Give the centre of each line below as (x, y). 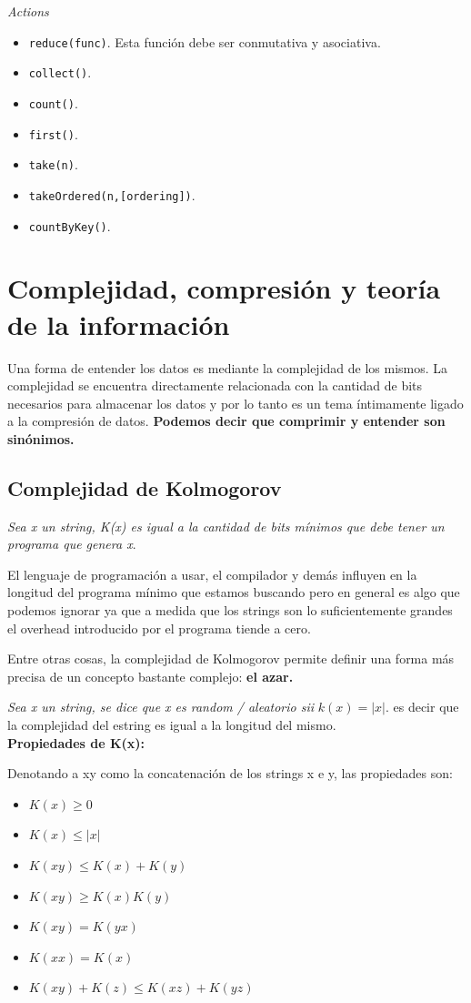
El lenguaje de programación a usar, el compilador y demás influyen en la (212, 574)
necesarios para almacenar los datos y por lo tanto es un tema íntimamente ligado (235, 403)
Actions (28, 11)
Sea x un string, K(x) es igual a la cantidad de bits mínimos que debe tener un (226, 526)
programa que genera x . (72, 544)
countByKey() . (70, 225)
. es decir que (422, 707)
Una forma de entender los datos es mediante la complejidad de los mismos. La (228, 367)
